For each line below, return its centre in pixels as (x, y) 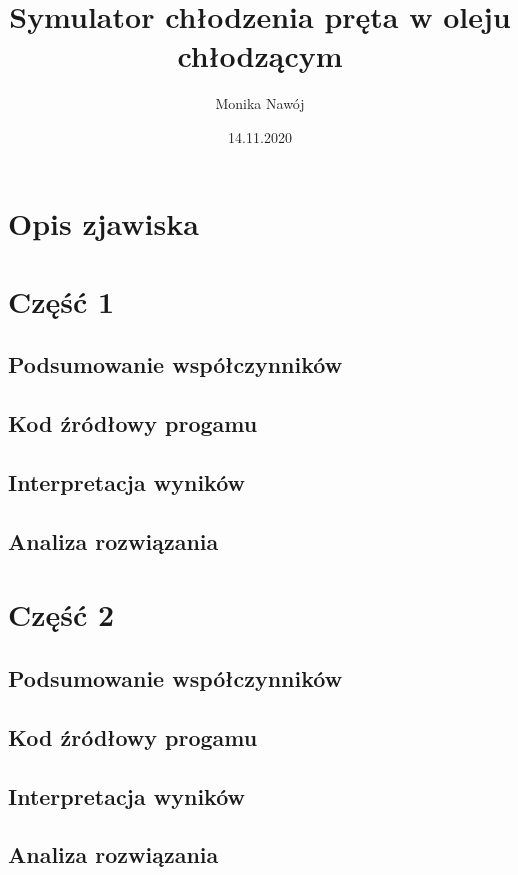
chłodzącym (260, 55)
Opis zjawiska (103, 222)
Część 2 (61, 614)
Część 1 (61, 300)
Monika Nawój (260, 103)
